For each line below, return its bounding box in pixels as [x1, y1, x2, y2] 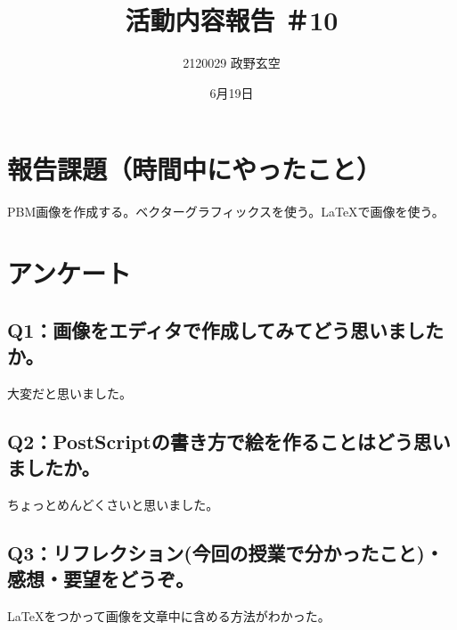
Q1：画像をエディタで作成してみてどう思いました [7, 315, 445, 343]
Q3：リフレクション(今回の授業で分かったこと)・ [7, 538, 444, 566]
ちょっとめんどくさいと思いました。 [7, 495, 219, 513]
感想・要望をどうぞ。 [7, 565, 194, 593]
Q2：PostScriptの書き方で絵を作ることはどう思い [7, 427, 451, 454]
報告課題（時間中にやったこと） [7, 151, 382, 187]
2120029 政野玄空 [183, 53, 281, 72]
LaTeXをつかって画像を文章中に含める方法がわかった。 [7, 607, 331, 626]
